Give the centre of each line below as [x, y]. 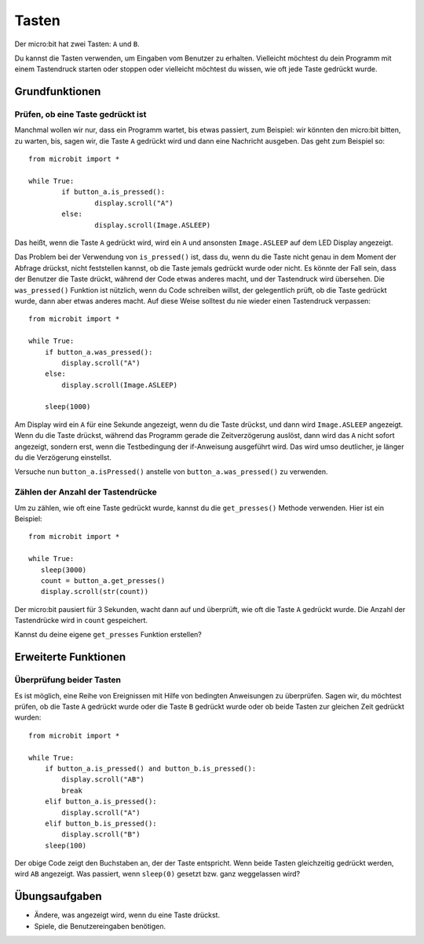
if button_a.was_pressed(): [99, 352]
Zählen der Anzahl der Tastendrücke [86, 492]
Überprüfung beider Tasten [68, 680]
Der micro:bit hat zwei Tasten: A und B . [77, 44]
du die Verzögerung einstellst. [63, 457]
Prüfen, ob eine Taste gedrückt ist [80, 115]
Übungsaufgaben [58, 897]
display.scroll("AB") [103, 780]
